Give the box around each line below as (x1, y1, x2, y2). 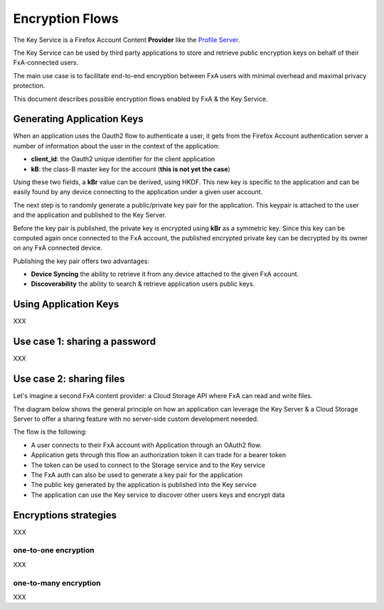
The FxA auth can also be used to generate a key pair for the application (31, 470, 243, 479)
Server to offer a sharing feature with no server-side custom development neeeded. (13, 414, 259, 423)
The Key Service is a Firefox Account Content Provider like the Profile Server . (13, 36, 240, 44)
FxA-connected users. (13, 58, 79, 67)
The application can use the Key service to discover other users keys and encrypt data (31, 491, 285, 499)
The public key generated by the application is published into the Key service (31, 481, 257, 489)
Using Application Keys (13, 299, 119, 311)
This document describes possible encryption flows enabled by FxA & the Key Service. (13, 95, 268, 103)
